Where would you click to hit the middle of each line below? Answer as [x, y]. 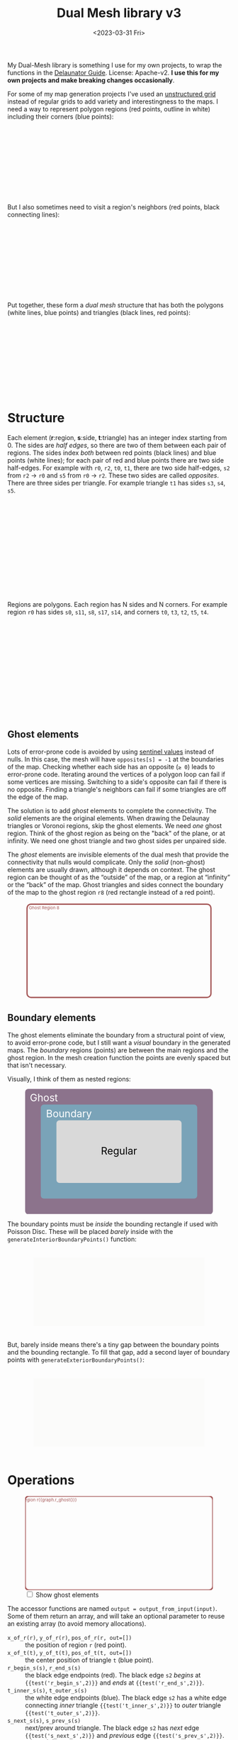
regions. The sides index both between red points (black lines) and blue [112, 453]
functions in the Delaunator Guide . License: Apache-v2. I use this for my [113, 72]
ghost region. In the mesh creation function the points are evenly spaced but [119, 1057]
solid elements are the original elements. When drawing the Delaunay [109, 818]
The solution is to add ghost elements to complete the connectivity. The [112, 810]
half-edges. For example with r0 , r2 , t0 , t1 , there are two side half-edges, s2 [119, 468]
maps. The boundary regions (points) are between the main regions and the [118, 1050]
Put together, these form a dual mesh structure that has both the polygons [116, 305]
